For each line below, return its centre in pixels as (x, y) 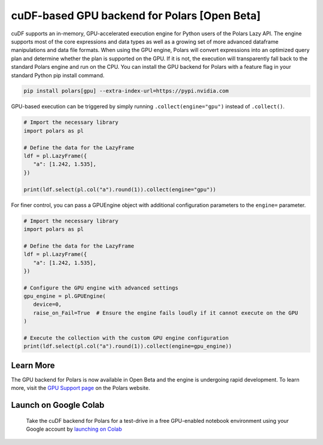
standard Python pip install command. (58, 75)
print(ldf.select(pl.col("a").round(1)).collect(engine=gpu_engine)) (128, 346)
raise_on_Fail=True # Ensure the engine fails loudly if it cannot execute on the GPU (166, 313)
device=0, (48, 304)
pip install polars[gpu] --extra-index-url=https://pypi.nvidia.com (126, 91)
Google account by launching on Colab (74, 429)
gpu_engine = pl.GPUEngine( (65, 296)
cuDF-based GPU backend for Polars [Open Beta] (136, 16)
